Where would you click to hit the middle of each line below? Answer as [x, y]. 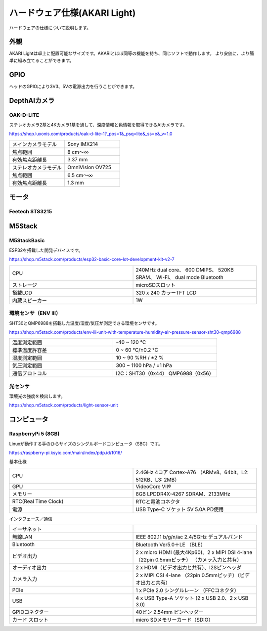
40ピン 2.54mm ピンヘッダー [170, 612]
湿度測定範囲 [27, 358]
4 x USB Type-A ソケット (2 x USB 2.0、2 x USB [192, 598]
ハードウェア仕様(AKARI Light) [72, 13]
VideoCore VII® [154, 486]
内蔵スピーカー [29, 300]
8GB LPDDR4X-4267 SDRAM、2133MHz [183, 494]
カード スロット [30, 620]
